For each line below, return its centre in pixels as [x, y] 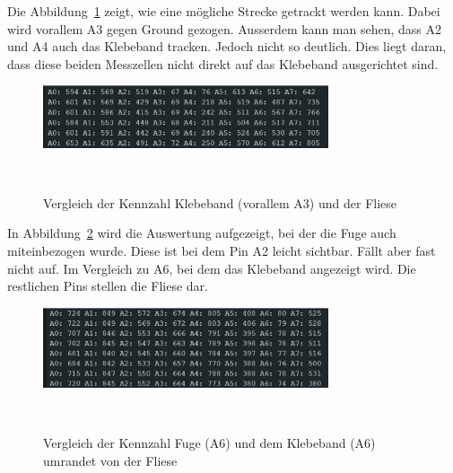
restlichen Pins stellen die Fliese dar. [108, 286]
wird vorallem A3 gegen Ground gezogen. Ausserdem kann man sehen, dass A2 [224, 28]
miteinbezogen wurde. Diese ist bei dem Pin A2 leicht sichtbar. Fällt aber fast [222, 250]
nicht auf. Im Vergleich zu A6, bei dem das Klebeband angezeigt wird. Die [212, 268]
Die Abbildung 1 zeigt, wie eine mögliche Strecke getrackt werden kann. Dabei [224, 11]
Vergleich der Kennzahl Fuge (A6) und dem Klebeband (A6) [209, 443]
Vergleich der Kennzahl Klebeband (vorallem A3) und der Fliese [220, 202]
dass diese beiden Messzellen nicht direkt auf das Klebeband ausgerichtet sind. [223, 63]
